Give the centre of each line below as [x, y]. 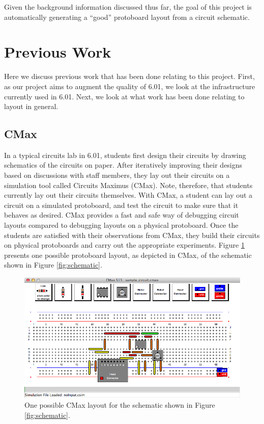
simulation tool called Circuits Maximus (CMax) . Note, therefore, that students [128, 185]
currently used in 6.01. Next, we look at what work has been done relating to [124, 96]
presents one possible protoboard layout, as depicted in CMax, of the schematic [128, 255]
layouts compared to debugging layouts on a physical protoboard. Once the [121, 225]
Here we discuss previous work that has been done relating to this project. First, [129, 76]
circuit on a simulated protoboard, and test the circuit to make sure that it [121, 205]
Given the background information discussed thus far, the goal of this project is [128, 7]
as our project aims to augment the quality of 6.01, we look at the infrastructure [130, 86]
